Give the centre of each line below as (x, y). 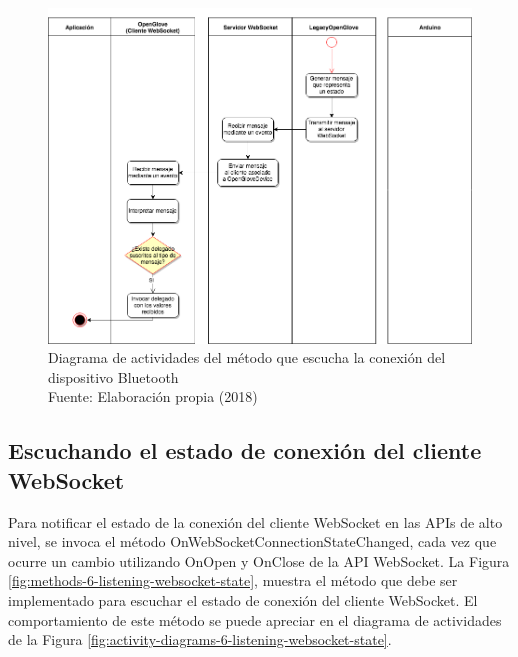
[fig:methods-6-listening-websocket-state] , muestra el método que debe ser (233, 580)
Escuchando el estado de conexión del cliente (245, 450)
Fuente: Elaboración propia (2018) (153, 396)
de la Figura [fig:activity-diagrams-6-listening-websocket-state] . (200, 639)
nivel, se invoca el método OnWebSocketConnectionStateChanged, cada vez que (252, 541)
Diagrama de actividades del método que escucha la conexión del (247, 357)
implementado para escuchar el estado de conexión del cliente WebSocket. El (243, 599)
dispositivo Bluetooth (113, 376)
